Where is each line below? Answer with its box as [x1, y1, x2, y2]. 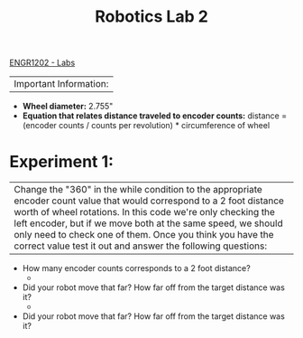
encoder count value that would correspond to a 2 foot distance [14, 194, 284, 207]
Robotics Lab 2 [94, 6, 209, 27]
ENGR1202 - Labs [9, 57, 76, 69]
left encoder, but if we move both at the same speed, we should [14, 217, 283, 230]
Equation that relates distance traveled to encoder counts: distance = [22, 110, 287, 121]
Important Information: [14, 78, 109, 90]
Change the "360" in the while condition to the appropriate [14, 183, 263, 196]
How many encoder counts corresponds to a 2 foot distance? [22, 263, 251, 274]
